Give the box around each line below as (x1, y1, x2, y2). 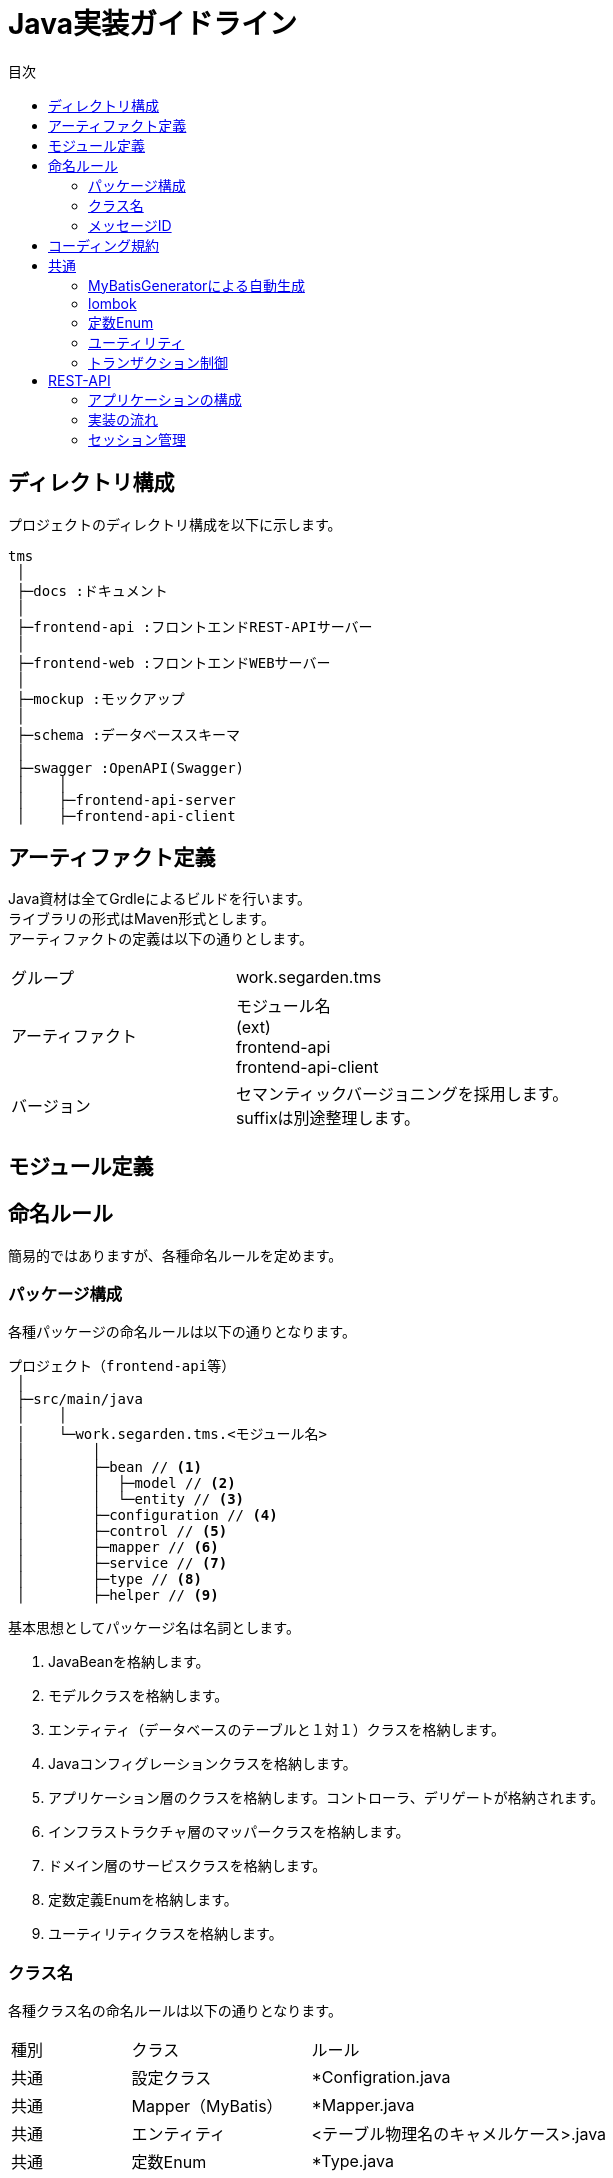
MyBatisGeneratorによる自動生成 (88, 276, 305, 294)
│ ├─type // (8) (16, 1571, 202, 1588)
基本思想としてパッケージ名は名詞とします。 (8, 1619, 300, 1637)
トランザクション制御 (88, 353, 228, 371)
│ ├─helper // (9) (16, 1587, 219, 1604)
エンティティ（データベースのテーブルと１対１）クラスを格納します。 (48, 1721, 506, 1739)
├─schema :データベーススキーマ (16, 726, 241, 743)
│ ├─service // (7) (16, 1555, 228, 1572)
